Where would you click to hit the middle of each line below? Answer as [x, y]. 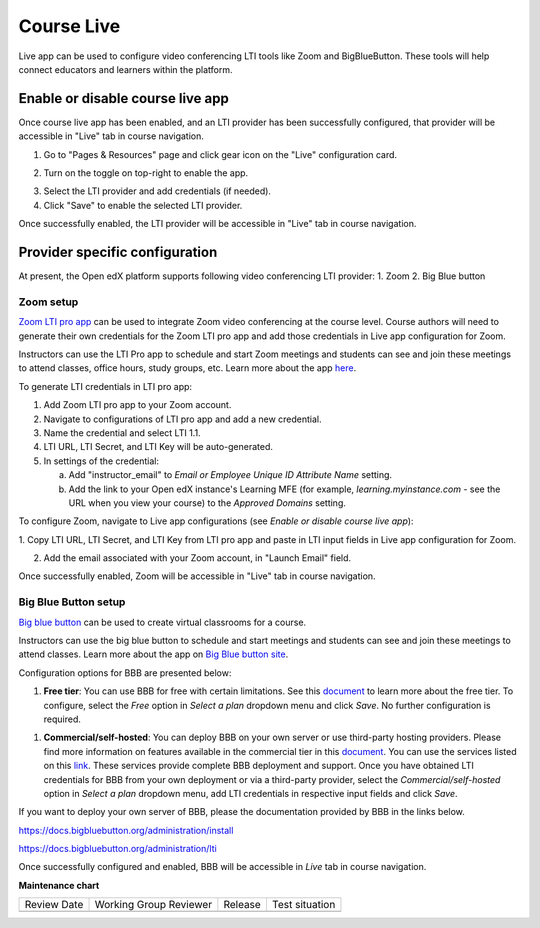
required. [62, 719]
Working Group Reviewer [153, 905]
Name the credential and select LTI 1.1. [122, 432]
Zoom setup [48, 302]
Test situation [303, 905]
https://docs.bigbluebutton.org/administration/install [126, 830]
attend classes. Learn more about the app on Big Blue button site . [153, 654]
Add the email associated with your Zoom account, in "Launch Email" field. [197, 558]
